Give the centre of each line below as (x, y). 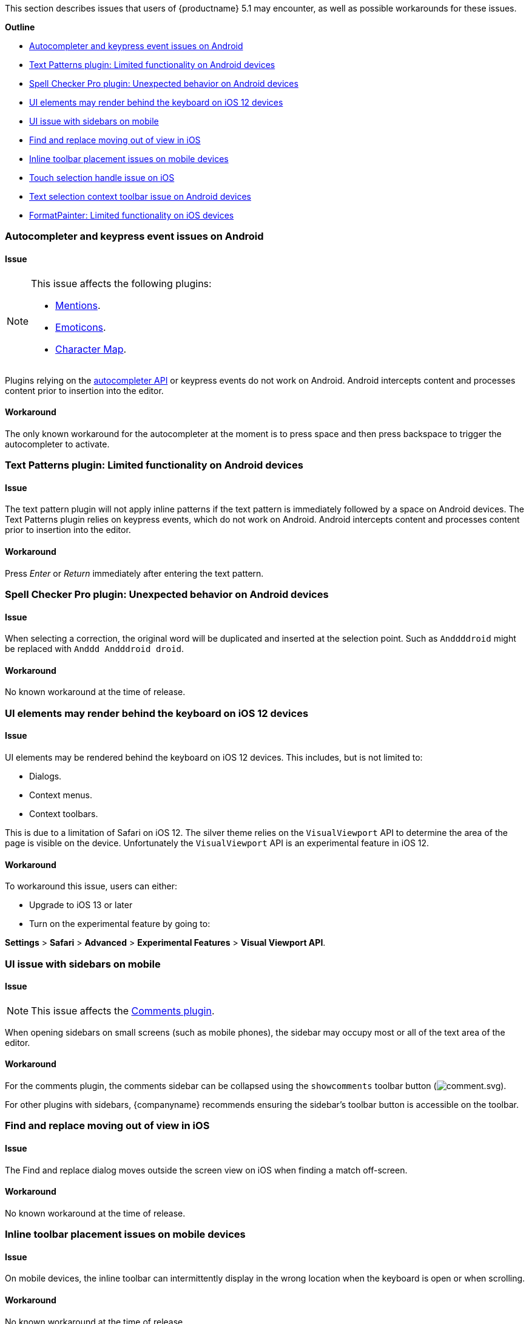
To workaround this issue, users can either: (91, 886)
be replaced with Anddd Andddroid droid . (95, 649)
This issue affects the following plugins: (121, 283)
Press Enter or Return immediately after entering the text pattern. (134, 573)
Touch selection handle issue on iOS (102, 178)
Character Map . (91, 349)
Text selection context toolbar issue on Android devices (140, 196)
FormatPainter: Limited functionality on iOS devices (132, 215)
